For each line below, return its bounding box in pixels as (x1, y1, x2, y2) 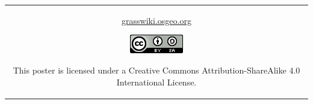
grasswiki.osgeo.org (122, 14, 191, 26)
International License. (116, 75, 197, 88)
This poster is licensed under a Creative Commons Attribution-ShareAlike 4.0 (13, 63, 300, 76)
